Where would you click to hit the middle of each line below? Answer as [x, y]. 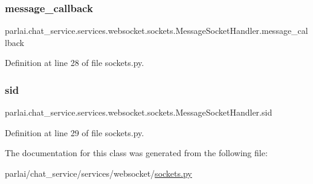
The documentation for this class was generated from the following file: [136, 153]
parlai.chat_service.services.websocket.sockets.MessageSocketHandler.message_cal [156, 31]
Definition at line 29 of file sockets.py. [75, 132]
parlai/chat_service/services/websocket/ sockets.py [98, 173]
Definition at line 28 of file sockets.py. [75, 63]
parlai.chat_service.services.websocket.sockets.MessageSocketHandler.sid [139, 112]
